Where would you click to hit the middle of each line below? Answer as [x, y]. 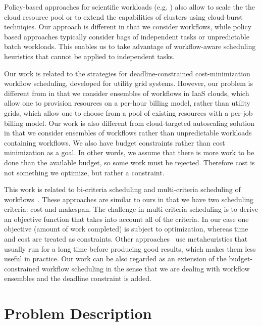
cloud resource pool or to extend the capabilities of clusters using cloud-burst [123, 16]
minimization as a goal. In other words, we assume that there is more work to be [129, 152]
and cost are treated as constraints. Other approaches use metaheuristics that [126, 239]
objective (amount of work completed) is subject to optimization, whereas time [126, 229]
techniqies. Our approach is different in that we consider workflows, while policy [128, 27]
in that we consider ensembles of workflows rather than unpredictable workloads [128, 133]
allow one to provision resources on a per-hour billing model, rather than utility [127, 103]
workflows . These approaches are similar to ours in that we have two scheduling [129, 199]
